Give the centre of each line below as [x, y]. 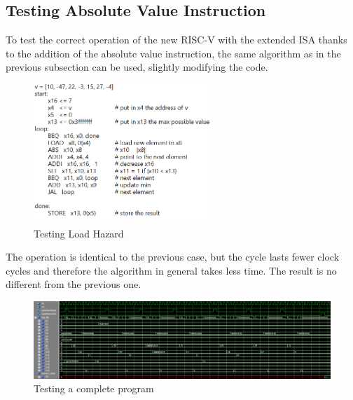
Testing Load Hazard [79, 233]
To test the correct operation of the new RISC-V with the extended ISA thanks [176, 40]
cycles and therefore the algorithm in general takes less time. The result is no [171, 270]
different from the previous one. [74, 284]
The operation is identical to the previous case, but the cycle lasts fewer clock [173, 257]
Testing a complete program [94, 388]
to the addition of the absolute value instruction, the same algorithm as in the [173, 53]
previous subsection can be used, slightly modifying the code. [137, 67]
